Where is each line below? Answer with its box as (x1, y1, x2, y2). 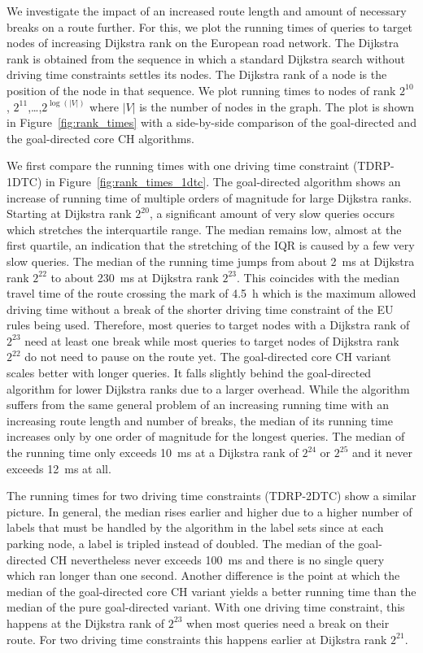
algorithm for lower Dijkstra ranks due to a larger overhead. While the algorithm (7, 380, 410, 397)
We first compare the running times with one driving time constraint (7, 157, 350, 174)
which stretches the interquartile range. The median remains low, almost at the (7, 220, 402, 237)
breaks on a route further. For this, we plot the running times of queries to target (7, 18, 412, 35)
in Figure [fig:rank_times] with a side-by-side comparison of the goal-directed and (7, 114, 416, 131)
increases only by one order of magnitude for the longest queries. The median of (7, 428, 405, 445)
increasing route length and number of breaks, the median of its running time (7, 411, 393, 429)
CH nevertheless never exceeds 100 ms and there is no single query (50, 551, 385, 568)
